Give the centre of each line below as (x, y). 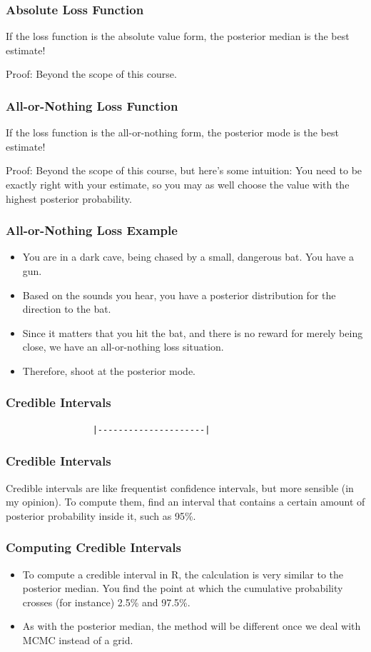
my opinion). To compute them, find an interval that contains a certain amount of (185, 502)
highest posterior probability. (69, 198)
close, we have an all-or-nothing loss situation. (123, 347)
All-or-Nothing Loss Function (92, 105)
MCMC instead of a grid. (78, 640)
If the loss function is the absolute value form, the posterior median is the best (178, 36)
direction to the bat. (67, 309)
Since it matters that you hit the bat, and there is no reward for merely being (193, 332)
